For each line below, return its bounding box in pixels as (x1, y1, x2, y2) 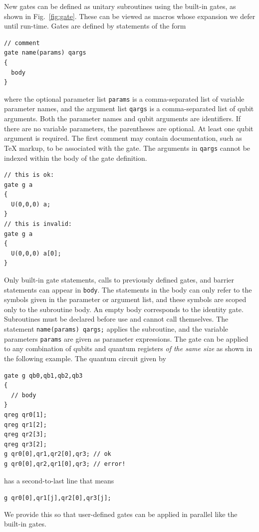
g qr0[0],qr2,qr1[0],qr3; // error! (4, 460, 126, 467)
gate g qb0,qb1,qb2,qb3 (4, 372, 83, 379)
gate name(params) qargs (4, 49, 86, 57)
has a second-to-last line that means (4, 475, 114, 485)
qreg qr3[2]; (4, 440, 47, 448)
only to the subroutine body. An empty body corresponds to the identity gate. (4, 304, 244, 314)
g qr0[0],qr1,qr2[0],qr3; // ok (4, 450, 111, 458)
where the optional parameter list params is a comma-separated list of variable (4, 93, 245, 104)
